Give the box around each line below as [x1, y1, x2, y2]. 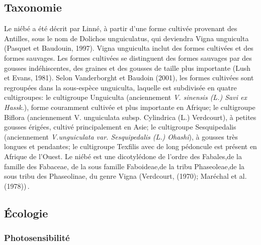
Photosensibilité [4, 231, 70, 243]
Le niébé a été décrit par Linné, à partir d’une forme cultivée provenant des [4, 23, 237, 34]
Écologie [4, 205, 48, 220]
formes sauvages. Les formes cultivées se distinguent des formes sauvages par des [4, 52, 252, 63]
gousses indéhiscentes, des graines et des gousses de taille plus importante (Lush [4, 62, 251, 73]
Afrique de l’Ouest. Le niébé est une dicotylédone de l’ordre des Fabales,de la [4, 151, 242, 161]
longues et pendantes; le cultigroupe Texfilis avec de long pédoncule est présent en [4, 141, 257, 152]
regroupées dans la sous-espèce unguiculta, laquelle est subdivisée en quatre [4, 82, 237, 92]
